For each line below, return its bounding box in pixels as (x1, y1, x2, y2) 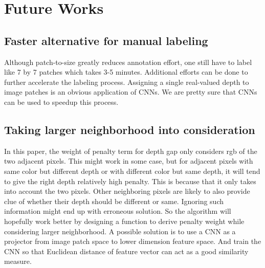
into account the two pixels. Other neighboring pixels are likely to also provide (4, 186, 250, 196)
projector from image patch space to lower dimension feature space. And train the (4, 236, 261, 247)
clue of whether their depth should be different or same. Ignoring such (4, 195, 224, 206)
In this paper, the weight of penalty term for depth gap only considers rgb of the (4, 145, 257, 156)
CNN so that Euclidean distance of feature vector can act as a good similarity (4, 245, 249, 256)
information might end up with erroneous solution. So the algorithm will (4, 206, 231, 216)
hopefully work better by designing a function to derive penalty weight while (4, 215, 245, 226)
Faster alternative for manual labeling (4, 32, 208, 48)
